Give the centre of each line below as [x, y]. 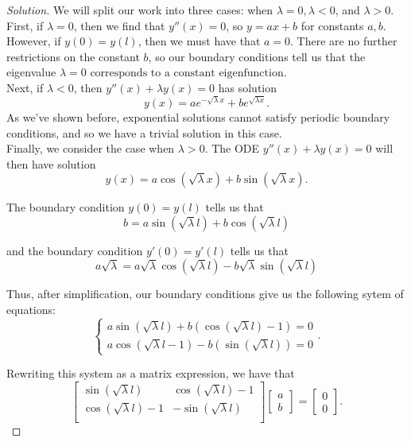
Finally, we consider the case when [91, 148]
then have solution [51, 163]
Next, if [25, 87]
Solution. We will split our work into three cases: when [140, 10]
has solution [248, 87]
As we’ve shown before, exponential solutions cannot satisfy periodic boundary [198, 116]
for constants [332, 25]
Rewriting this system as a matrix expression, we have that [151, 373]
